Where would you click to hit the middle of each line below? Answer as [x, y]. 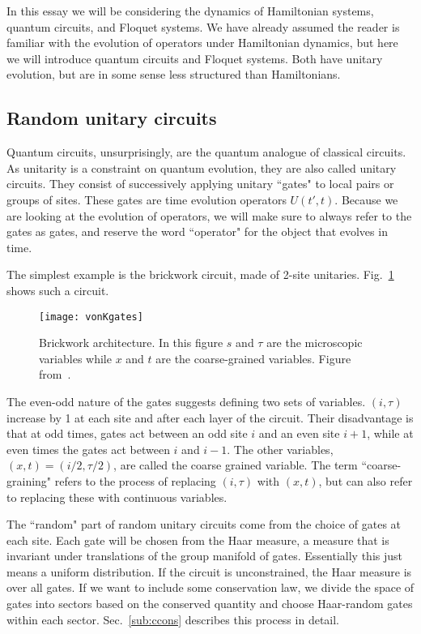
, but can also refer [366, 480]
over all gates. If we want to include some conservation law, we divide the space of [210, 587]
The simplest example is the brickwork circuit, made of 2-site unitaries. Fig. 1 [200, 274]
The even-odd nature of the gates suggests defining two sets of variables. [186, 401]
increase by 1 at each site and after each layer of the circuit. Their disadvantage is [210, 417]
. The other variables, [280, 449]
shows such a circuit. [58, 290]
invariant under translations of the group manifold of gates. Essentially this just [205, 556]
